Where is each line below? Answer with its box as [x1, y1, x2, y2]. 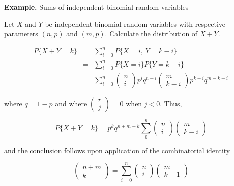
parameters [4, 28, 38, 39]
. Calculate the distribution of [105, 28, 198, 39]
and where [55, 98, 87, 109]
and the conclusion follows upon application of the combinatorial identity [4, 145, 230, 155]
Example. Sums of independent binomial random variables [4, 2, 189, 12]
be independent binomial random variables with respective [45, 18, 226, 29]
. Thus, [160, 98, 182, 109]
